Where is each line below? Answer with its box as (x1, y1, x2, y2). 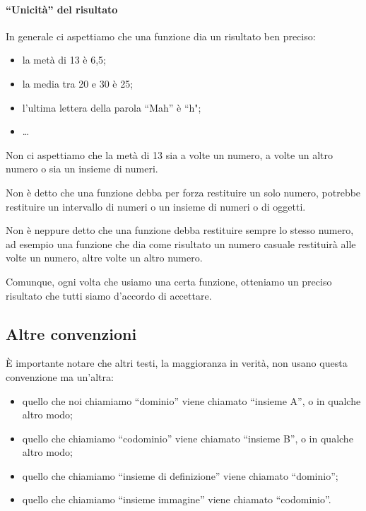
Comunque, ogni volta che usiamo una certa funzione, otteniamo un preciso (6, 274, 332, 288)
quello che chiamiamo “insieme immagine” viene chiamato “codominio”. (22, 492, 331, 507)
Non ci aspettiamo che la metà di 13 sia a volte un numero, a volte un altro (6, 147, 333, 162)
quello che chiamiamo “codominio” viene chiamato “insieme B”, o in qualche (22, 430, 353, 445)
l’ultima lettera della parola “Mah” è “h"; (22, 100, 201, 114)
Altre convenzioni (6, 322, 137, 344)
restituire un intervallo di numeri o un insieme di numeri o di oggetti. (6, 199, 306, 213)
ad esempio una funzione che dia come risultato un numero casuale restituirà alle (6, 236, 356, 251)
